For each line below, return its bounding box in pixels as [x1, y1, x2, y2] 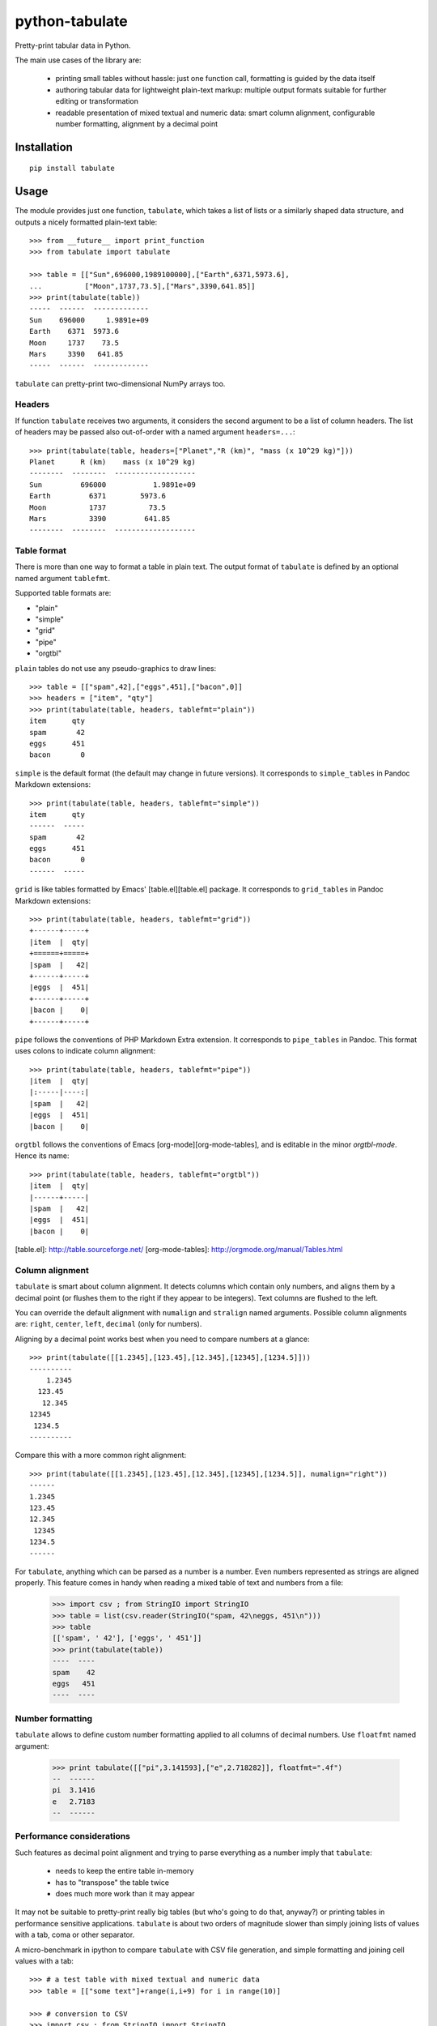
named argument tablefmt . [15, 573, 111, 583]
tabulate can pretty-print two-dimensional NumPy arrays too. [15, 378, 226, 388]
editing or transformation [55, 96, 139, 106]
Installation [15, 140, 73, 154]
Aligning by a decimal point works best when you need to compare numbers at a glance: [15, 1334, 311, 1344]
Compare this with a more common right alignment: [15, 1451, 186, 1460]
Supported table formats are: [15, 588, 112, 598]
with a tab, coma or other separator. [15, 1930, 135, 1940]
